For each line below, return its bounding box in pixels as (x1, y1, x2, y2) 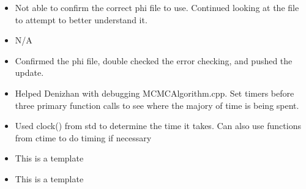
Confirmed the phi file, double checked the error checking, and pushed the (15, 54, 293, 67)
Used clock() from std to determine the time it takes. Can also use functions (15, 119, 301, 132)
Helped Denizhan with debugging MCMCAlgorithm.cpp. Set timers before (15, 86, 294, 99)
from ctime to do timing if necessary (15, 131, 152, 144)
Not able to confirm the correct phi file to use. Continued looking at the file (15, 1, 299, 13)
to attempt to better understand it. (15, 13, 147, 26)
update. (15, 66, 44, 79)
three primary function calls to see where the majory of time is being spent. (15, 98, 299, 111)
